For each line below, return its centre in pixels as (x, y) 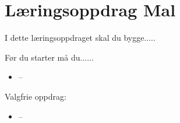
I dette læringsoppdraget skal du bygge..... (80, 38)
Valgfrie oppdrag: (36, 96)
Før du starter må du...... (49, 57)
